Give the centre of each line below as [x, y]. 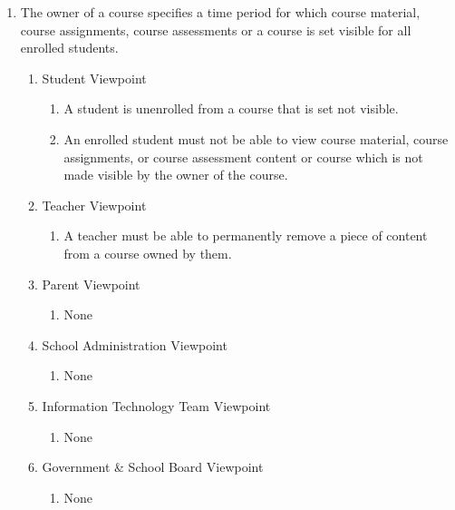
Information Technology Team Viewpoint [156, 405]
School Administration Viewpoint [135, 344]
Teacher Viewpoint [94, 205]
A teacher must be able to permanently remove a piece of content [246, 235]
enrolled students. [69, 48]
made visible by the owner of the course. [176, 175]
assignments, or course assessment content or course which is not [243, 157]
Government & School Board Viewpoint [153, 467]
